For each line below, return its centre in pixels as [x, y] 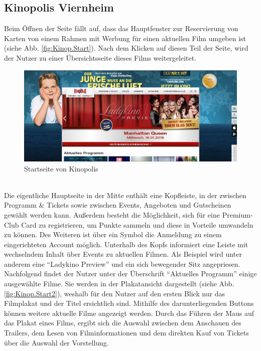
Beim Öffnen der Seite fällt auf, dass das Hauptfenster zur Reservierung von [121, 28]
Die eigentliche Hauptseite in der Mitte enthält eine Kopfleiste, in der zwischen [125, 195]
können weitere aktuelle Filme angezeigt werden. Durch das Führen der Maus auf [129, 313]
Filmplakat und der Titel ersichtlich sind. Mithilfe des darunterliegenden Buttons [129, 303]
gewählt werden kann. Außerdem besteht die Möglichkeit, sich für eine [112, 214]
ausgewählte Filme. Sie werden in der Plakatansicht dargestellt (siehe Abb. [119, 284]
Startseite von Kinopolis [61, 168]
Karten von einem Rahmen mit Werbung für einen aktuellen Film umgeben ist [125, 38]
